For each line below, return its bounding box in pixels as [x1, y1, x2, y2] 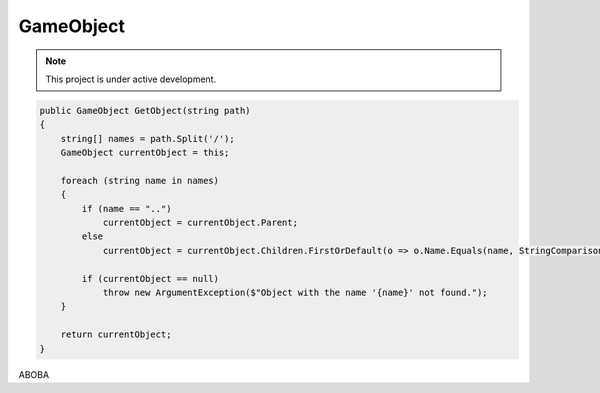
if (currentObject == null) [81, 273, 220, 284]
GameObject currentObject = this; [60, 147, 230, 159]
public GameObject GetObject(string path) [39, 105, 251, 116]
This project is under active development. [45, 73, 217, 85]
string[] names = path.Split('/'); [60, 133, 235, 144]
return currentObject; [60, 329, 172, 340]
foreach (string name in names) [60, 175, 220, 186]
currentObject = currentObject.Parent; [102, 217, 299, 229]
